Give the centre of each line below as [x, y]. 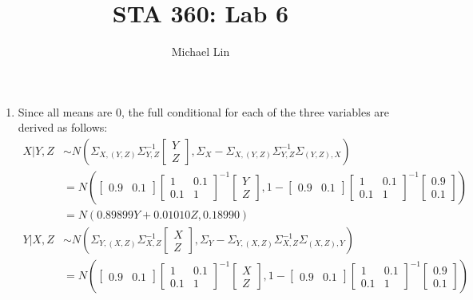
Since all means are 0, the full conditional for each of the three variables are [204, 111]
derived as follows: [63, 127]
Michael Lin [201, 51]
